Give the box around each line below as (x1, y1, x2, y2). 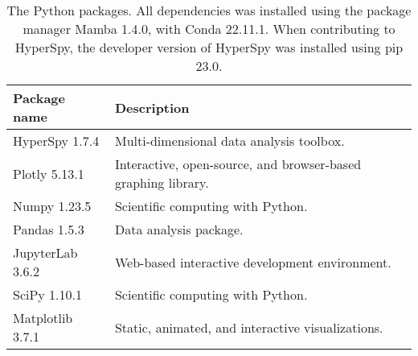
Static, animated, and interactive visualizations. (114, 317, 383, 337)
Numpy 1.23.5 (13, 197, 92, 215)
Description (114, 97, 190, 117)
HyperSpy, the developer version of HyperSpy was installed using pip (14, 38, 404, 56)
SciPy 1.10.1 (13, 285, 83, 304)
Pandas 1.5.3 (13, 220, 84, 238)
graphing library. (114, 173, 209, 192)
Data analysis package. (114, 220, 244, 238)
